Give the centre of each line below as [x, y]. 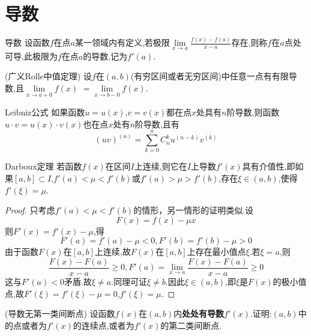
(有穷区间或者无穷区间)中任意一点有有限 [210, 76]
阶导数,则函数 [253, 112]
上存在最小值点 [216, 252]
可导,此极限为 [31, 56]
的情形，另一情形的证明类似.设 [194, 210]
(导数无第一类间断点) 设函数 [60, 313]
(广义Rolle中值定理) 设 [48, 76]
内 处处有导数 [199, 313]
